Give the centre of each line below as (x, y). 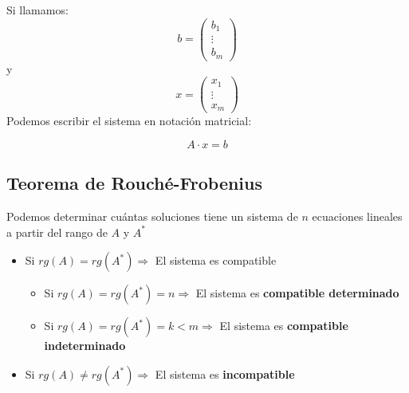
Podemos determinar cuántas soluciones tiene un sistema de (152, 216)
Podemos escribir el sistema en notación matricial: (129, 121)
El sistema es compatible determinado (297, 293)
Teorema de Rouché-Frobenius (135, 183)
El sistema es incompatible (225, 373)
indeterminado (85, 346)
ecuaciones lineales (357, 216)
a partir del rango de (57, 232)
